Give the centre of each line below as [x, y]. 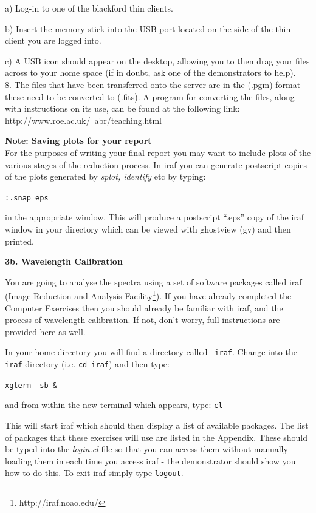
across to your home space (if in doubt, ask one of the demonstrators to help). [150, 73]
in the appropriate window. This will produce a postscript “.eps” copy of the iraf [155, 217]
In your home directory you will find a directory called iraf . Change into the [151, 352]
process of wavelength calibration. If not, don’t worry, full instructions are [143, 320]
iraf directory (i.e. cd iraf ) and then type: [87, 364]
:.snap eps [27, 198]
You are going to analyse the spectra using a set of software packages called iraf [153, 281]
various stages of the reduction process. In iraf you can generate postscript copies [156, 164]
